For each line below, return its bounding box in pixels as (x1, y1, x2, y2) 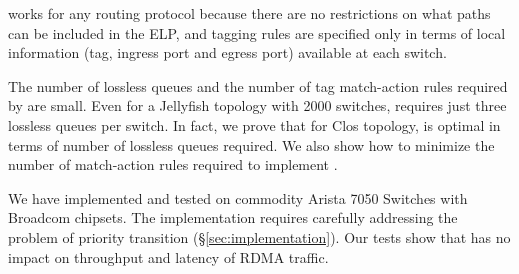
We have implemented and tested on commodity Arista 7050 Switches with (8, 187, 468, 208)
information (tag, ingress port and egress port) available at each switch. (8, 42, 447, 63)
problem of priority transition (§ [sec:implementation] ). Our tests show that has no (8, 226, 511, 247)
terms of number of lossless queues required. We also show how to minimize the (8, 134, 495, 155)
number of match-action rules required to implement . (8, 154, 338, 175)
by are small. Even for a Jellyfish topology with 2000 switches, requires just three (8, 95, 507, 116)
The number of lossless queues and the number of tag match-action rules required (8, 75, 508, 96)
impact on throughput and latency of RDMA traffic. (8, 246, 329, 267)
